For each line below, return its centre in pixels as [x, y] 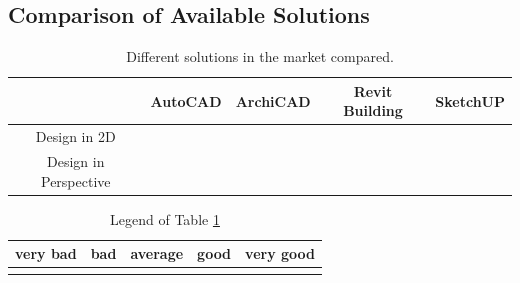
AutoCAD [186, 100]
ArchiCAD [273, 100]
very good [280, 253]
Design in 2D [75, 136]
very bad [46, 253]
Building [373, 110]
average [157, 253]
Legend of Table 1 [165, 218]
